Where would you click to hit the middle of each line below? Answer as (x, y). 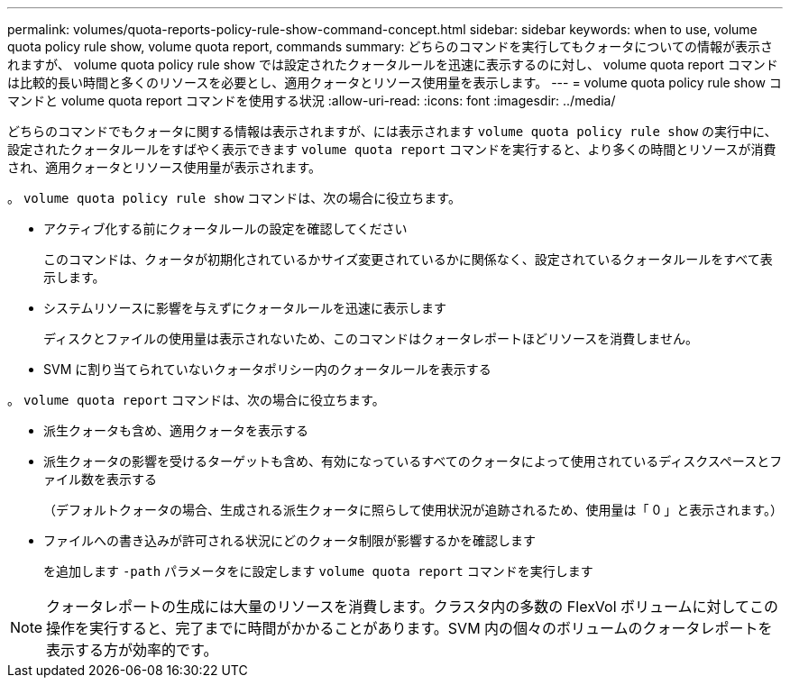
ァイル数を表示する (100, 479)
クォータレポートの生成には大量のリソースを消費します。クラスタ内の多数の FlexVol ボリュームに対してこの (413, 607)
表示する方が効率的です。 (132, 650)
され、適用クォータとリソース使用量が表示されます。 (165, 167)
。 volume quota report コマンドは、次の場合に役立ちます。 (196, 400)
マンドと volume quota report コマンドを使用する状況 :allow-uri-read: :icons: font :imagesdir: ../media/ (312, 100)
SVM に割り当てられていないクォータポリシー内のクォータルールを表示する (267, 369)
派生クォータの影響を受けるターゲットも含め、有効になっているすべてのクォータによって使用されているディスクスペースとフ (413, 461)
